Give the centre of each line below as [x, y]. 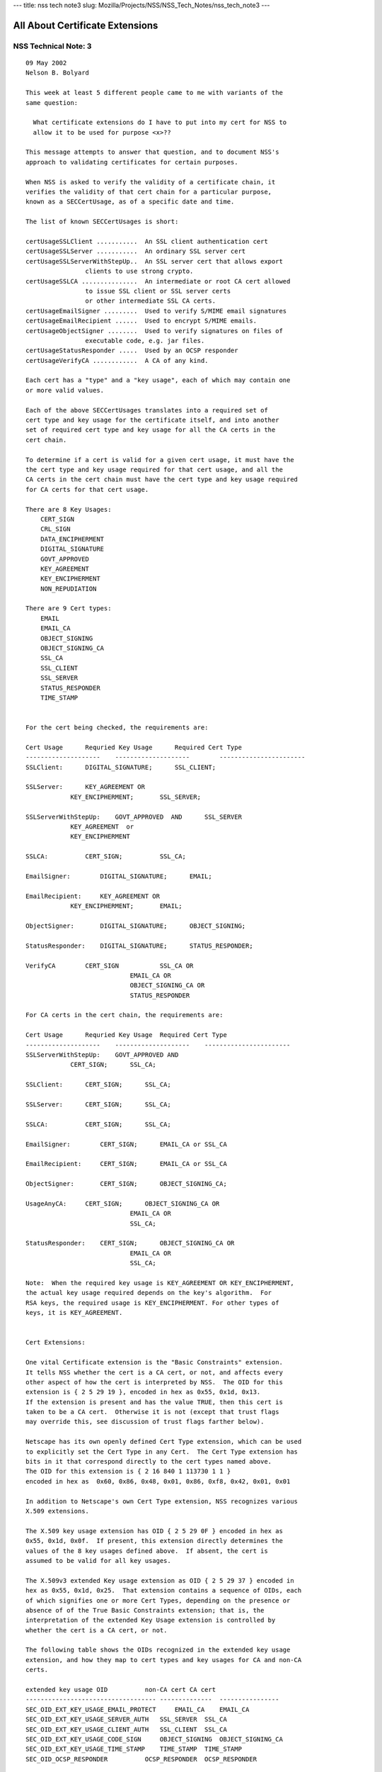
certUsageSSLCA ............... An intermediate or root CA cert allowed [158, 281]
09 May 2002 [46, 63]
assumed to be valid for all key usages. [98, 1560]
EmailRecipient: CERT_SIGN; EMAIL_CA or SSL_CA [127, 1164]
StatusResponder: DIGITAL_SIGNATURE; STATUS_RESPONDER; [140, 946]
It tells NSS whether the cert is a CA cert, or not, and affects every [154, 1372]
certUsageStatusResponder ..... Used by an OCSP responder [132, 351]
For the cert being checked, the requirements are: [117, 728]
